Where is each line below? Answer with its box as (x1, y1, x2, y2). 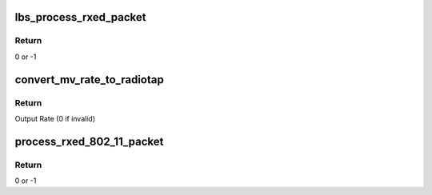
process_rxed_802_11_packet (14, 134, 164, 148)
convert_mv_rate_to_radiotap (14, 73, 164, 86)
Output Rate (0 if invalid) (14, 113, 96, 123)
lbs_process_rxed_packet (14, 10, 147, 24)
